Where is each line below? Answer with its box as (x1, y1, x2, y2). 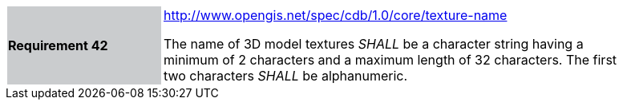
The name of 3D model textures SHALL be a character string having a (164, 36, 584, 52)
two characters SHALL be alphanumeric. (164, 68, 408, 84)
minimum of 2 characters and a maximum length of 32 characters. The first (164, 52, 617, 68)
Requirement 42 (8, 37, 108, 53)
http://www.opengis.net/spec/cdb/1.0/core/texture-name (164, 7, 508, 23)
